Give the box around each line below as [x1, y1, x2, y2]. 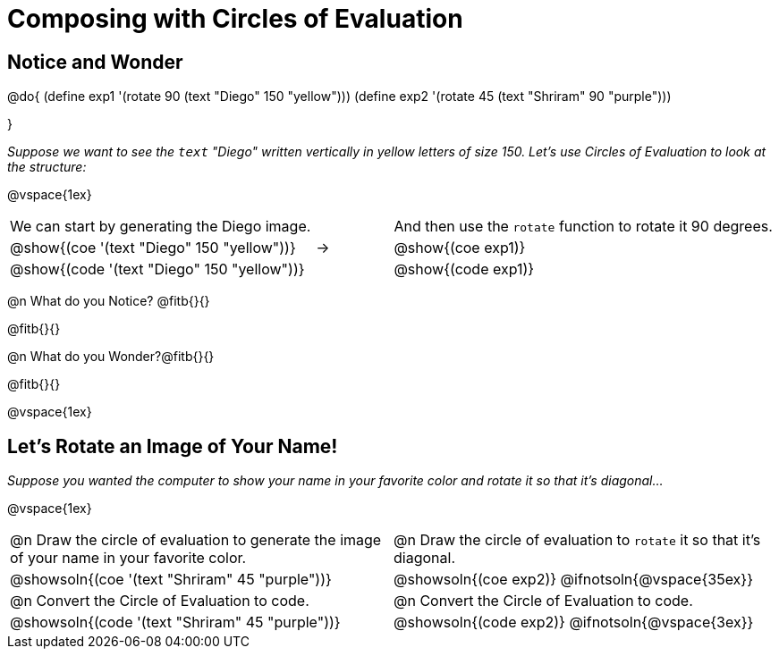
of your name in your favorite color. [10, 549, 247, 568]
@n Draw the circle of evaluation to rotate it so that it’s [394, 531, 761, 550]
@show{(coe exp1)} [394, 239, 526, 257]
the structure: [7, 159, 87, 175]
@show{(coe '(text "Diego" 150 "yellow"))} [10, 239, 296, 257]
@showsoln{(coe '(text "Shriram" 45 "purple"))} [10, 570, 332, 589]
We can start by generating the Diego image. [10, 217, 311, 236]
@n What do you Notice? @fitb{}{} [7, 293, 210, 309]
